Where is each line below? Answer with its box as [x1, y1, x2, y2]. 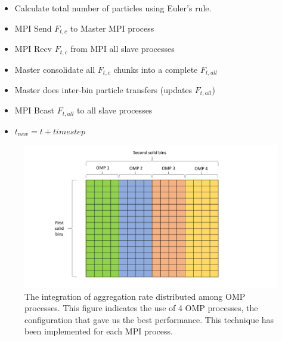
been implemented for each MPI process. [24, 325, 173, 337]
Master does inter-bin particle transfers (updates [14, 83, 193, 96]
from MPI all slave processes [70, 42, 175, 55]
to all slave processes [77, 104, 153, 116]
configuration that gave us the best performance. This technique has [24, 313, 274, 325]
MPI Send [14, 21, 52, 34]
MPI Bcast [14, 104, 54, 116]
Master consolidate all [14, 63, 95, 75]
